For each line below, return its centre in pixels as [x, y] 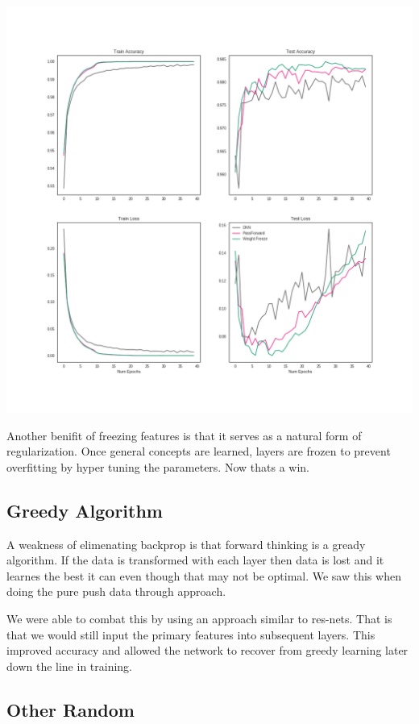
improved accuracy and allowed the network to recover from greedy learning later [207, 650]
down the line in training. [70, 666]
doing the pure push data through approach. [116, 591]
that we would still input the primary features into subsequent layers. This [191, 634]
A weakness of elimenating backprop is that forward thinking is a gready [186, 544]
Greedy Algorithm [85, 510]
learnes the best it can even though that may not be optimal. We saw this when [204, 575]
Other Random [71, 709]
